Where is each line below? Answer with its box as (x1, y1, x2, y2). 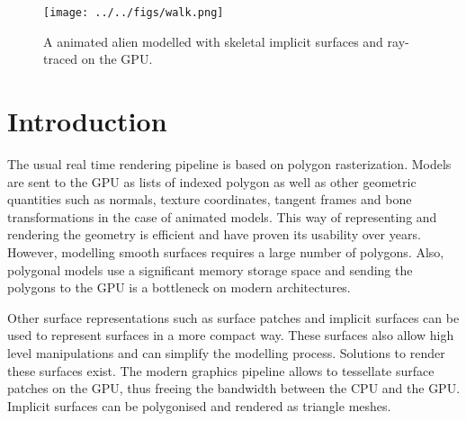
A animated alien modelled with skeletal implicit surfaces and (43, 31, 383, 50)
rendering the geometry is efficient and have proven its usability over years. (7, 225, 421, 244)
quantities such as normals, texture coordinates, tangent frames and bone (7, 190, 412, 209)
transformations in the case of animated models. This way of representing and (7, 207, 437, 226)
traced (43, 49, 78, 68)
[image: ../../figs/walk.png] (43, 6, 224, 19)
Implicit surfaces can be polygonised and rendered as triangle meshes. (7, 396, 391, 415)
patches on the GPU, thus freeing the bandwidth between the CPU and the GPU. (7, 379, 461, 398)
